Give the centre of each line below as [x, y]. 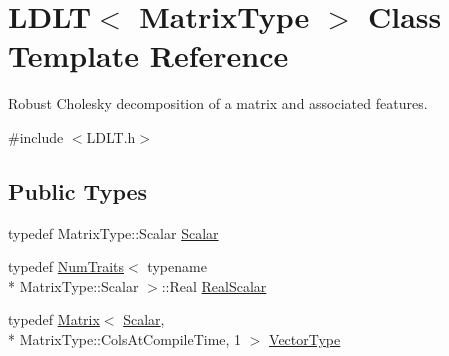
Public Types [78, 190]
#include [36, 136]
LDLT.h [111, 136]
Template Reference [148, 55]
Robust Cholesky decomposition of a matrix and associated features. [218, 103]
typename [177, 266]
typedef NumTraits [66, 266]
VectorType [305, 339]
